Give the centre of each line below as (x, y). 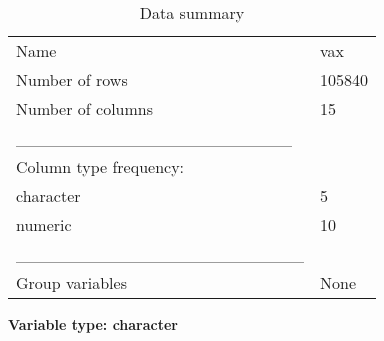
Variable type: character (93, 324)
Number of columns (85, 108)
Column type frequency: (100, 166)
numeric (44, 224)
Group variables (71, 282)
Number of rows (72, 79)
